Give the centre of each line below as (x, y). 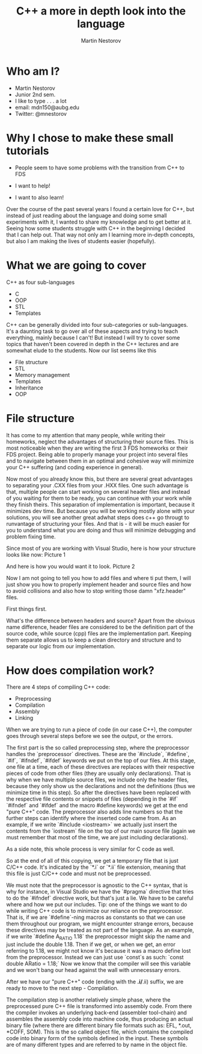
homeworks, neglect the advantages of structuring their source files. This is (100, 441)
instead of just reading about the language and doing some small (87, 215)
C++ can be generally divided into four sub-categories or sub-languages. (97, 324)
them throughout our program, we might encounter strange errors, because (100, 924)
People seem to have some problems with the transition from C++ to (99, 168)
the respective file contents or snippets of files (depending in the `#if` (92, 799)
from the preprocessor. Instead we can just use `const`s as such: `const (95, 958)
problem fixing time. (31, 536)
